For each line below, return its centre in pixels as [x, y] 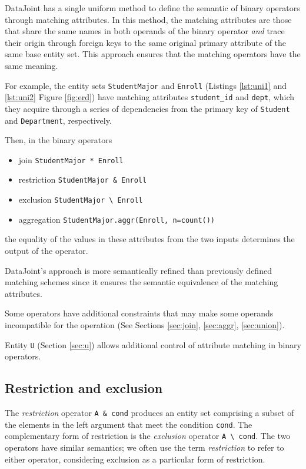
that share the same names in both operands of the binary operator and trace [145, 31]
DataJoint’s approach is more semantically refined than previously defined [138, 270]
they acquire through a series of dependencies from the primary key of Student [147, 108]
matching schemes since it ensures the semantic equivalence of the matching [142, 282]
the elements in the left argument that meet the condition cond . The [129, 424]
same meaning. [31, 65]
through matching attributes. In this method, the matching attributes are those [148, 19]
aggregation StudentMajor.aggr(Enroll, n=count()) [117, 219]
